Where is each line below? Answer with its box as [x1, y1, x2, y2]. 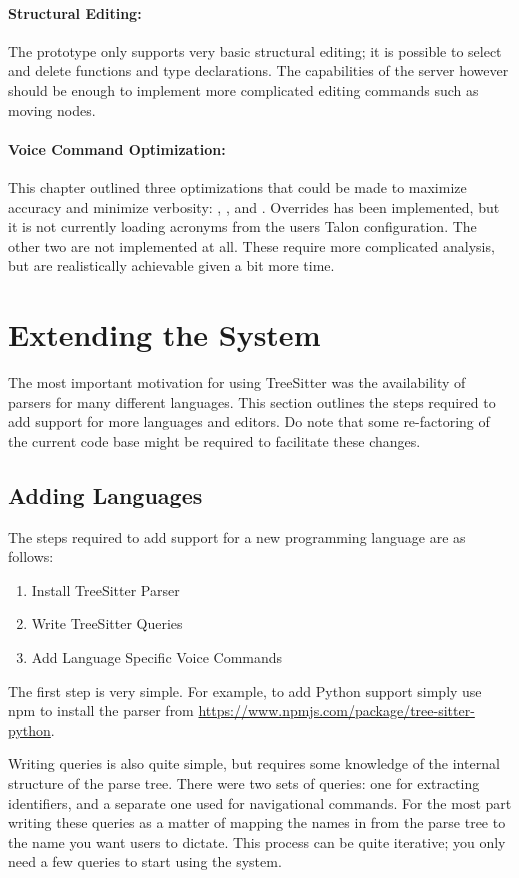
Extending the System [8, 314, 321, 355]
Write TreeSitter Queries [31, 613, 183, 634]
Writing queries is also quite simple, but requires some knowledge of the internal [8, 753, 500, 774]
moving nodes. [8, 99, 96, 120]
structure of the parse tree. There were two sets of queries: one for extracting [8, 772, 480, 793]
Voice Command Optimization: [8, 138, 226, 159]
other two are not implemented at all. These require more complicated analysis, [8, 235, 495, 256]
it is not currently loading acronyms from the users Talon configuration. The [8, 216, 477, 237]
